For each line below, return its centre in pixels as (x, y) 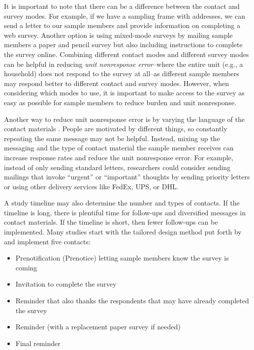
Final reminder (38, 343)
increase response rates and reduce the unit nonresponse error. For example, (119, 157)
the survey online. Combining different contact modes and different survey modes (127, 54)
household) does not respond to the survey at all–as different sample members (122, 73)
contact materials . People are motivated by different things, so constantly (116, 129)
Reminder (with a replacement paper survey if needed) (98, 327)
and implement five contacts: (47, 241)
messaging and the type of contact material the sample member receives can (119, 148)
